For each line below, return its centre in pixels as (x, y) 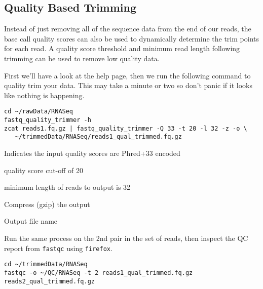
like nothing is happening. (44, 95)
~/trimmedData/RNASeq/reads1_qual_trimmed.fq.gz (98, 137)
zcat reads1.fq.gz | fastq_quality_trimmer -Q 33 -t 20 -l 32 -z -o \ (126, 128)
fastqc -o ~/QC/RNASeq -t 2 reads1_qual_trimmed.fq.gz (99, 273)
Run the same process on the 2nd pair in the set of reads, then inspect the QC (126, 238)
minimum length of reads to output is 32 (67, 187)
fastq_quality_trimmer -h (48, 120)
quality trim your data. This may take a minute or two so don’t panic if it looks (128, 85)
